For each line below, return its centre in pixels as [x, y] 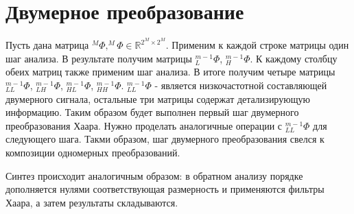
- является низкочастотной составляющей [241, 85]
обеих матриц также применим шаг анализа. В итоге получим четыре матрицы [170, 72]
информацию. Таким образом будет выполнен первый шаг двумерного [152, 112]
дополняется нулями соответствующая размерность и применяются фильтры [165, 189]
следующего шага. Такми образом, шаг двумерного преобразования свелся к [165, 139]
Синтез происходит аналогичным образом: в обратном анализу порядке [154, 175]
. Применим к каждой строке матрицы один [257, 45]
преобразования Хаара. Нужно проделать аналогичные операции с [144, 125]
